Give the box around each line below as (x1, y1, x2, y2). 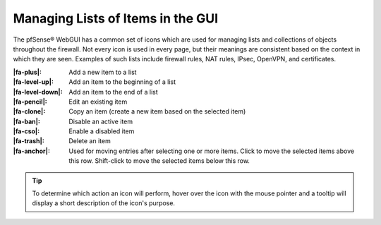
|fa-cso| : (13, 127, 40, 135)
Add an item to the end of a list (68, 87, 158, 96)
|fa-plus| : (13, 68, 42, 76)
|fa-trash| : (13, 137, 45, 145)
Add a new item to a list (68, 68, 137, 76)
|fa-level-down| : (13, 87, 63, 96)
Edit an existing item (68, 97, 128, 106)
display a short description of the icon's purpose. (32, 199, 176, 207)
